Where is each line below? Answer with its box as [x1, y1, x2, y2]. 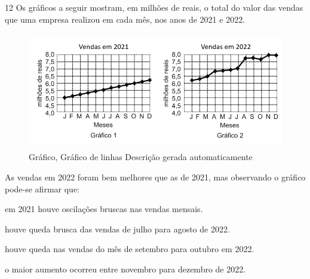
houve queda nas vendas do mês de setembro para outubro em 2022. [5, 243, 254, 255]
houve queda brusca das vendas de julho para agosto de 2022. [5, 222, 230, 235]
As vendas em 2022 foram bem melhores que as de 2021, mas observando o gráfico [5, 171, 306, 183]
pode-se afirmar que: [5, 182, 79, 195]
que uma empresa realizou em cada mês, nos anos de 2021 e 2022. [5, 13, 245, 25]
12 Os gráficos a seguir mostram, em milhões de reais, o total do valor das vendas [5, 1, 303, 13]
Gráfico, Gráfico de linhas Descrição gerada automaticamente [29, 151, 253, 163]
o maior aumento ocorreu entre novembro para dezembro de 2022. [5, 263, 246, 275]
